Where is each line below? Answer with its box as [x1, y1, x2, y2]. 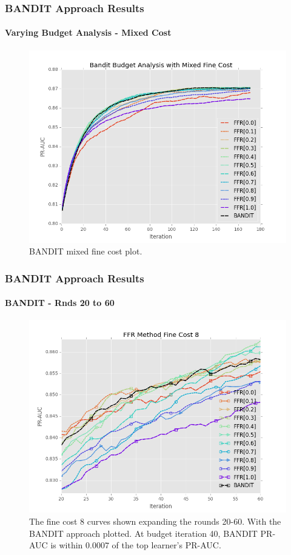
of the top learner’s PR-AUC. [112, 539, 221, 551]
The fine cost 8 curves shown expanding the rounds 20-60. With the [29, 515, 281, 528]
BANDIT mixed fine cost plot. [29, 245, 142, 258]
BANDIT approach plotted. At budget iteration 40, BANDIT [29, 527, 258, 539]
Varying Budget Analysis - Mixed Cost [5, 26, 172, 39]
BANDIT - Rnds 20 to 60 [5, 296, 115, 309]
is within [50, 539, 83, 551]
